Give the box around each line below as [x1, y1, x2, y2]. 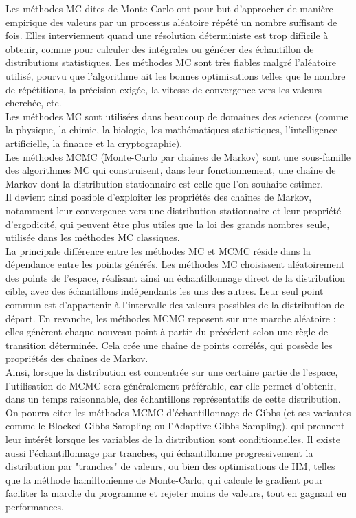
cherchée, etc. [5, 95, 62, 110]
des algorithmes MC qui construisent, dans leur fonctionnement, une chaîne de [5, 163, 336, 177]
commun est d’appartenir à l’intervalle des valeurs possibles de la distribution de [5, 297, 344, 312]
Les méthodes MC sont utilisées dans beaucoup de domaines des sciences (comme [5, 109, 348, 123]
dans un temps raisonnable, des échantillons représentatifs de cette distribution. [5, 392, 341, 406]
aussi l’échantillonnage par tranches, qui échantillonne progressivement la [5, 445, 313, 460]
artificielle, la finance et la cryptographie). [5, 135, 183, 150]
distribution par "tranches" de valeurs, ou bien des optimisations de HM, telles [5, 459, 335, 473]
